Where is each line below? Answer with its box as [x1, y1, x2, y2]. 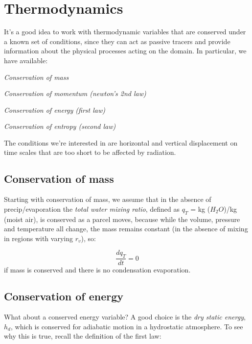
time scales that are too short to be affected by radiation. [4, 147, 176, 157]
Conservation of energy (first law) [4, 104, 106, 115]
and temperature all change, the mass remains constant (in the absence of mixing [4, 223, 248, 234]
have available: [4, 55, 48, 65]
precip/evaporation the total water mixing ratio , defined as [4, 203, 180, 214]
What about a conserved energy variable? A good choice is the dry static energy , [4, 312, 246, 322]
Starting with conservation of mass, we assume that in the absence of [4, 194, 211, 204]
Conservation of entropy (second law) [4, 121, 116, 131]
